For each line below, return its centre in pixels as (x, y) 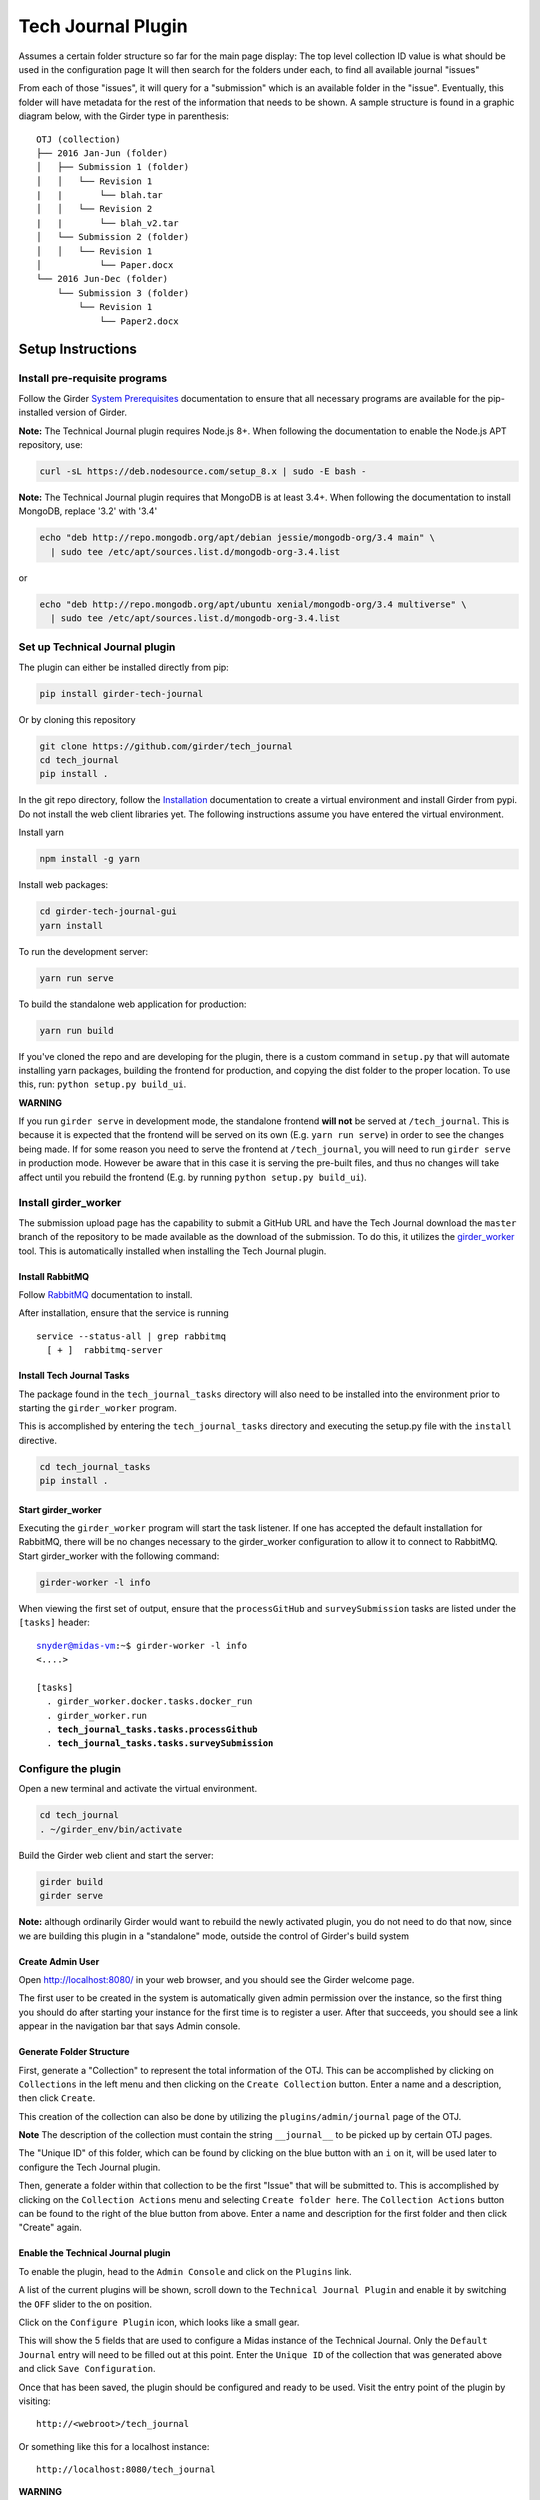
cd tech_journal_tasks (95, 1466)
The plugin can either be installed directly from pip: (123, 667)
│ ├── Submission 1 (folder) (113, 167)
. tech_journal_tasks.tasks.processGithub (152, 1729)
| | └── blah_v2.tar (107, 223)
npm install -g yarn (89, 859)
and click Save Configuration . (87, 2369)
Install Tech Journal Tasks (74, 1376)
